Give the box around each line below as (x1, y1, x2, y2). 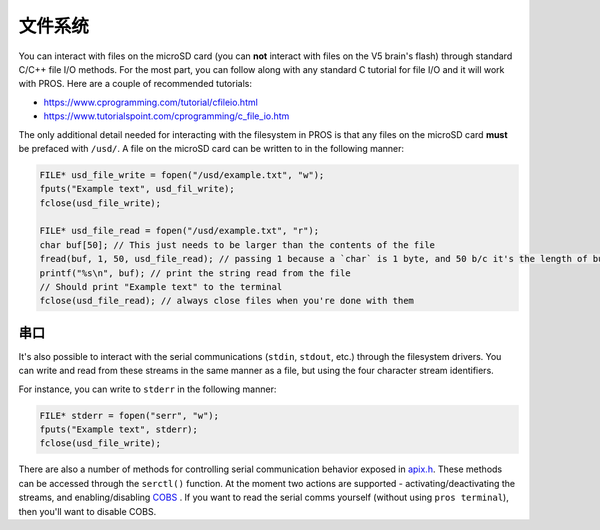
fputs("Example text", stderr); (39, 424, 199, 435)
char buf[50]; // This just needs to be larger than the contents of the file (39, 239, 435, 250)
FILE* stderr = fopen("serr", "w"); (39, 410, 220, 421)
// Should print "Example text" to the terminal (39, 281, 283, 292)
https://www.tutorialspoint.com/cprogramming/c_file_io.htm (43, 110, 290, 122)
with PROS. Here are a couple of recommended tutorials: (18, 78, 252, 90)
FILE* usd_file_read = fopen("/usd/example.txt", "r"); (39, 225, 320, 237)
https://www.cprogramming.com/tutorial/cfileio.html (43, 96, 259, 108)
